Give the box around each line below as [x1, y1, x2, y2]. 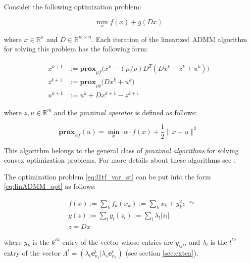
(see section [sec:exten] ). [125, 248, 199, 258]
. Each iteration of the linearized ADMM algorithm [91, 34, 247, 44]
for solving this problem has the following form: [4, 44, 148, 54]
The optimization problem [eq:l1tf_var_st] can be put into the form [4, 171, 211, 181]
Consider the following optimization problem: [4, 1, 142, 11]
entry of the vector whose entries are [62, 236, 173, 247]
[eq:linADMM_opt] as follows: [4, 181, 96, 191]
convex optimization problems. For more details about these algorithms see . [4, 155, 236, 165]
